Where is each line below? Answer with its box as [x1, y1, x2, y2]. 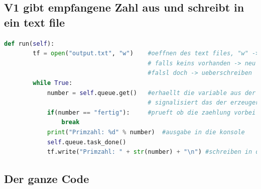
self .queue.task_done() [47, 138, 126, 146]
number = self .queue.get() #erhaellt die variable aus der [47, 89, 256, 97]
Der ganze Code [4, 171, 89, 186]
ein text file [4, 14, 65, 30]
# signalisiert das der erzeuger [148, 99, 259, 107]
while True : [33, 79, 73, 86]
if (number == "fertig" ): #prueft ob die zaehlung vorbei [47, 109, 256, 116]
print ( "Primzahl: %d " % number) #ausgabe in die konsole [47, 128, 245, 136]
